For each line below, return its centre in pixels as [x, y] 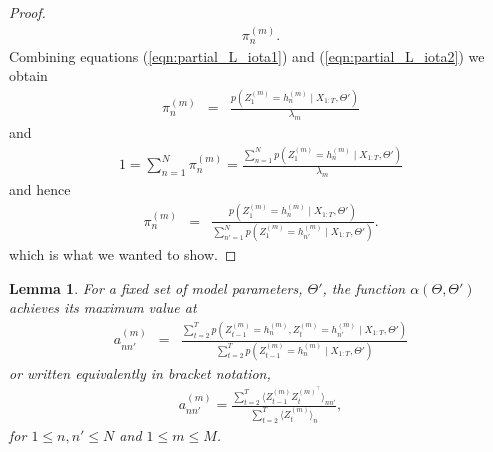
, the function [364, 287]
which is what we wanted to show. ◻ [123, 254]
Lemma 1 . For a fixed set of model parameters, [156, 287]
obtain [28, 75]
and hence [40, 188]
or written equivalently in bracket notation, [140, 372]
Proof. [27, 12]
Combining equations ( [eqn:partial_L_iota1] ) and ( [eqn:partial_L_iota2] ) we [247, 55]
